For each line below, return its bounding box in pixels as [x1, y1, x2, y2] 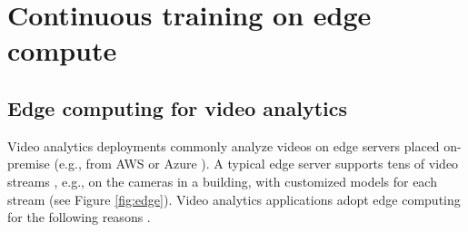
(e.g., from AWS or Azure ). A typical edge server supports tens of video [54, 154, 459, 173]
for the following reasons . [7, 208, 151, 227]
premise [7, 154, 50, 173]
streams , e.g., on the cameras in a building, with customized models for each [7, 171, 437, 190]
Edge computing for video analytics [7, 93, 348, 121]
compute [7, 32, 117, 69]
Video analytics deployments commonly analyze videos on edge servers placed [7, 136, 440, 155]
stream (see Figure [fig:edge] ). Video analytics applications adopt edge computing [7, 189, 461, 208]
